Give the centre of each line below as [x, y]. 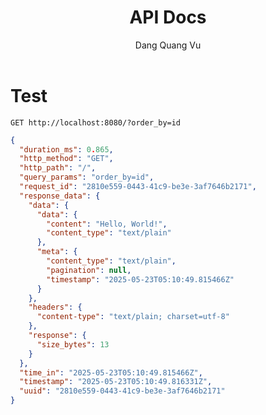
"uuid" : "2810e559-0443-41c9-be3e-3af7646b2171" [122, 391]
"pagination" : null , [89, 270]
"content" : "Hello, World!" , [107, 224]
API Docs [168, 17]
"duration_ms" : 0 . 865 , [66, 149]
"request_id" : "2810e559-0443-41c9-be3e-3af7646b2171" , [138, 187]
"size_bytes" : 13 [73, 344]
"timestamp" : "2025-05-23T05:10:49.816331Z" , [116, 382]
